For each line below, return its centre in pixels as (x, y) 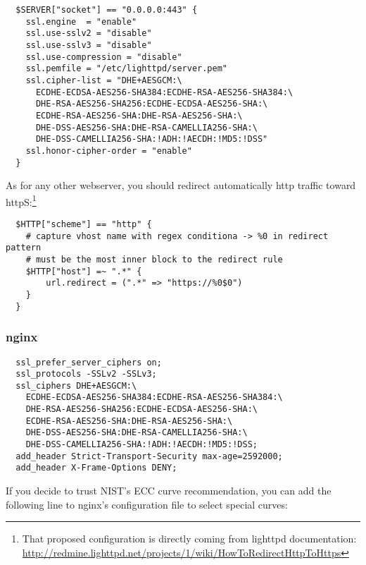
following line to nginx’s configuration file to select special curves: (147, 504)
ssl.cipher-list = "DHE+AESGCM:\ (104, 80)
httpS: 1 (21, 200)
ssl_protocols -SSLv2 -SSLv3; (86, 374)
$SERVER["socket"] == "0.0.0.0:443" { (107, 10)
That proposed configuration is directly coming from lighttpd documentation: (189, 539)
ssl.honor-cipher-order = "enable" (109, 151)
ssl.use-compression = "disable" (104, 57)
